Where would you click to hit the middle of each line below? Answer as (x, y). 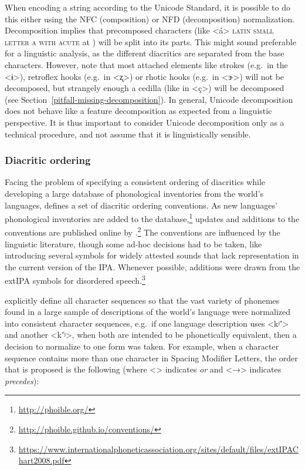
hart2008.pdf (41, 460)
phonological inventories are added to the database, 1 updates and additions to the (152, 218)
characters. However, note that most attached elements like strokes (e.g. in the (146, 64)
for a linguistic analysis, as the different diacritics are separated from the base (145, 53)
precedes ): (22, 380)
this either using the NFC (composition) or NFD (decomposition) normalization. (150, 19)
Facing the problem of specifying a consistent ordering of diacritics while (135, 182)
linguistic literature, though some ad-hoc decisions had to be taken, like (133, 244)
